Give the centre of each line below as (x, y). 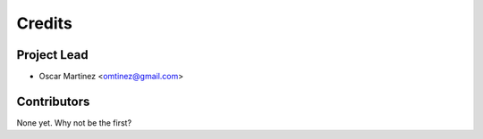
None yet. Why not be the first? (74, 123)
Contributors (53, 101)
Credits (45, 23)
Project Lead (52, 55)
